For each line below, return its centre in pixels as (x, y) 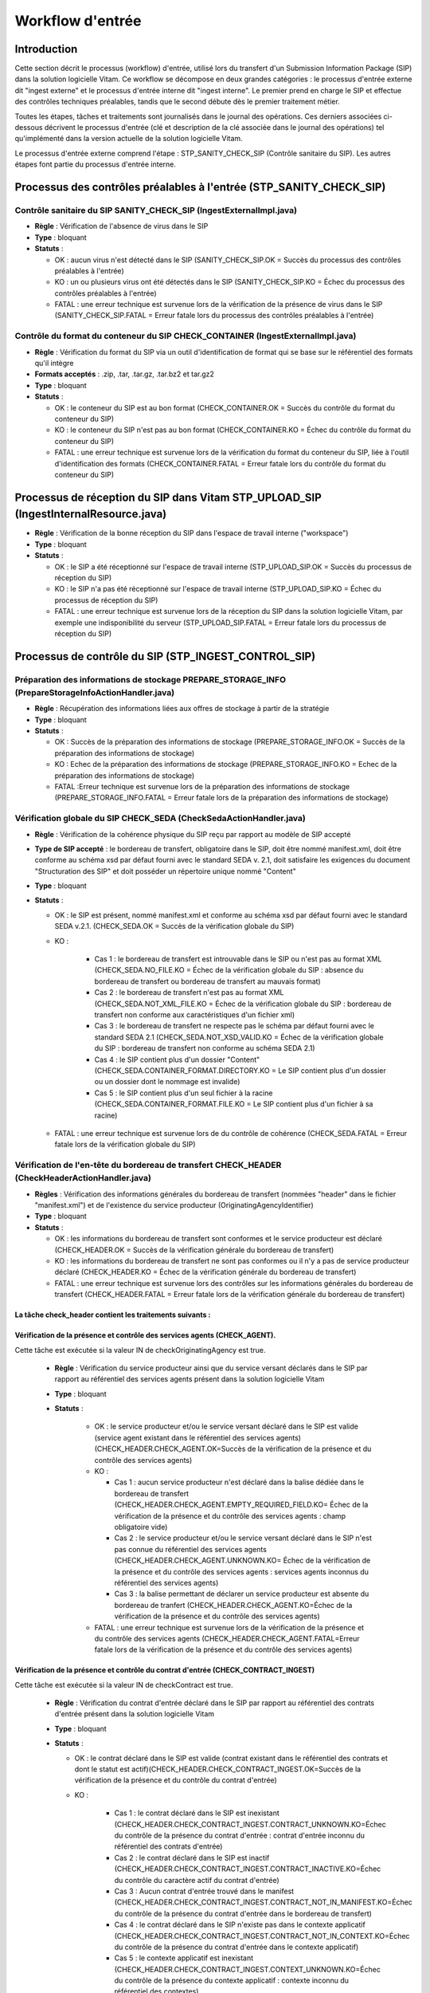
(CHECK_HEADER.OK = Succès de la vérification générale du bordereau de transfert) (194, 1250)
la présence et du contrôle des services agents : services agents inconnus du (242, 1571)
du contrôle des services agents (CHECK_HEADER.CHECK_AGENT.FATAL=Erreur (227, 1638)
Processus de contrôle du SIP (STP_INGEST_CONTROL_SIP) (165, 656)
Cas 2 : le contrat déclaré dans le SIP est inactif (192, 1857)
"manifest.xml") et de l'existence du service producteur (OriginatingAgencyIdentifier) (174, 1205)
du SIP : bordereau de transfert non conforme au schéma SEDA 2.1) (205, 1048)
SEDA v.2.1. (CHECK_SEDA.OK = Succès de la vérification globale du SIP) (174, 926)
